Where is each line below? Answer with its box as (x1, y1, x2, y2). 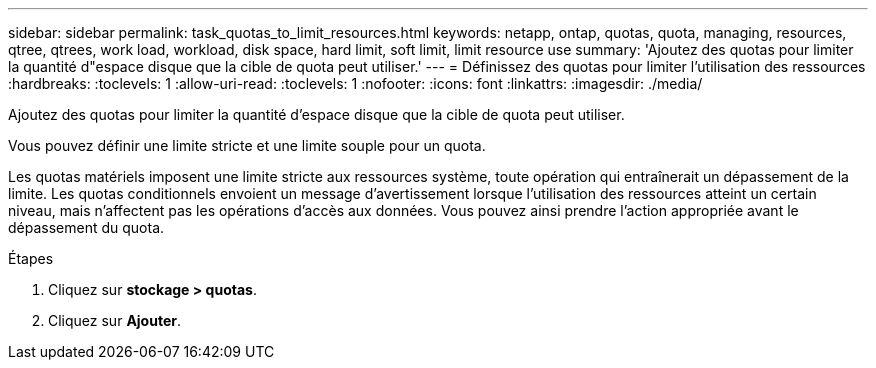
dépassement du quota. (8, 219, 165, 236)
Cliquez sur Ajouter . (48, 312, 182, 329)
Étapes (8, 250, 54, 267)
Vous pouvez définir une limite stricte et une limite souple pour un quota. (8, 137, 486, 154)
